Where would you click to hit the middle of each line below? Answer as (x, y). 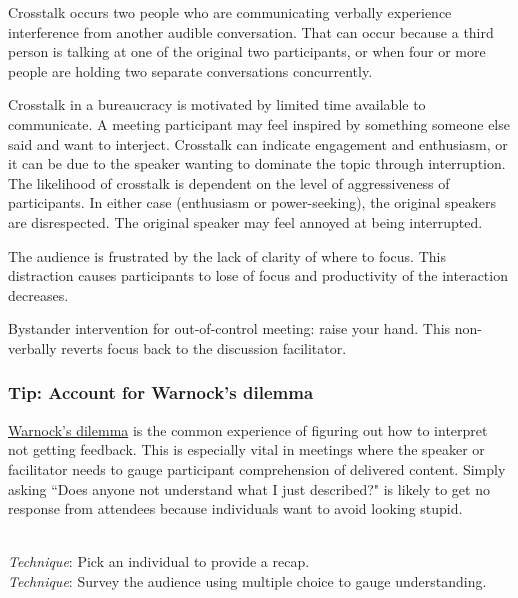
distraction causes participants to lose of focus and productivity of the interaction (258, 275)
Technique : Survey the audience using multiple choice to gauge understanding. (247, 580)
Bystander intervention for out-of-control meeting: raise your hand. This (229, 328)
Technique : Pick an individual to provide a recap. (159, 561)
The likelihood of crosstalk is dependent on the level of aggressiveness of (229, 182)
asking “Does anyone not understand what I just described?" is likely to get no (249, 488)
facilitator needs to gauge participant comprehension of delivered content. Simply (257, 468)
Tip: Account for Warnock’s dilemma (161, 392)
